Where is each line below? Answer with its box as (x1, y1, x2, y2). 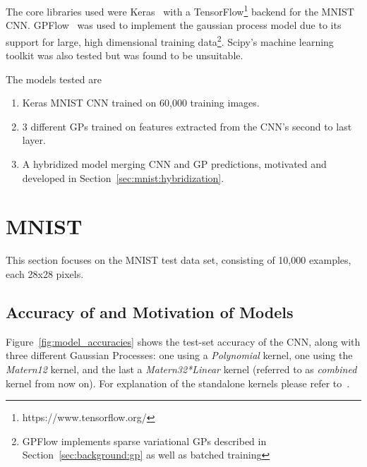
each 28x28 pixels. (6, 266, 84, 281)
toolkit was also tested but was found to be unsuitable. (6, 48, 243, 63)
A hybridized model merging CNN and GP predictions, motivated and (22, 157, 327, 171)
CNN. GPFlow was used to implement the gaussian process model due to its (6, 18, 342, 32)
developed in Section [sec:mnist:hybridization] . (22, 170, 224, 185)
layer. (22, 133, 46, 147)
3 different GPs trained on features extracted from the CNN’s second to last (22, 119, 352, 133)
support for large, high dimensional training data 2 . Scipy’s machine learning (6, 32, 334, 49)
